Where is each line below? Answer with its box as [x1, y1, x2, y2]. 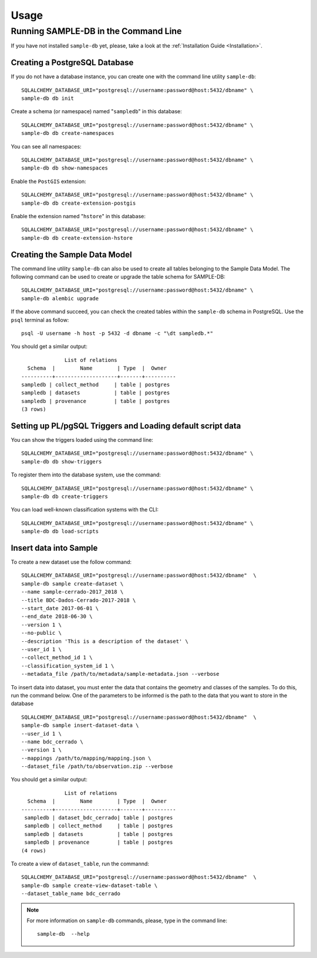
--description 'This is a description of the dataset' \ [21, 638, 189, 645]
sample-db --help [37, 930, 90, 937]
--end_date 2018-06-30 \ [21, 613, 93, 620]
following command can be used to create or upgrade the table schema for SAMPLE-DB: [11, 273, 225, 280]
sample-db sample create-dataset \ [21, 580, 124, 587]
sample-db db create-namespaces [21, 130, 114, 137]
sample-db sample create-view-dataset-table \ [21, 882, 158, 889]
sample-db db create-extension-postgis [21, 199, 136, 207]
